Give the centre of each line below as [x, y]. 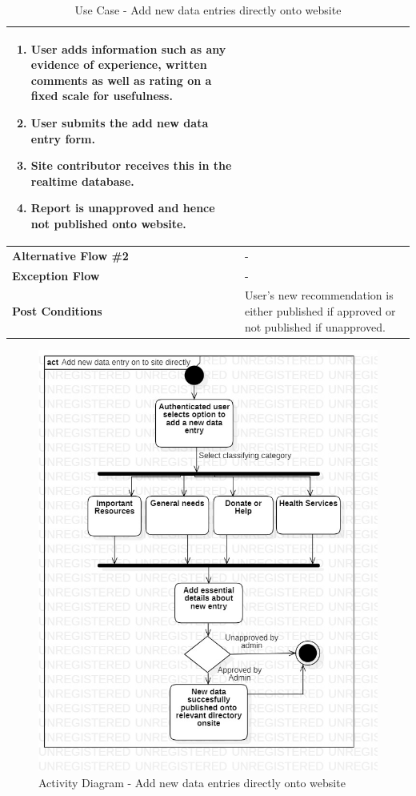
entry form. [63, 138]
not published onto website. [108, 223]
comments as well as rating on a [121, 80]
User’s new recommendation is [319, 295]
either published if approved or [320, 311]
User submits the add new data [120, 122]
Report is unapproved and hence [123, 208]
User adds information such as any [128, 48]
